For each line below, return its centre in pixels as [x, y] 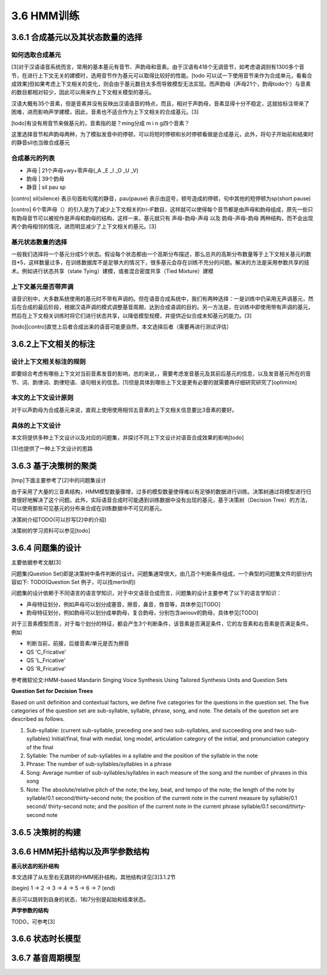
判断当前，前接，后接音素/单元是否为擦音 [78, 643]
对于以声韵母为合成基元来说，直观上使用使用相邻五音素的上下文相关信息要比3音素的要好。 [124, 410]
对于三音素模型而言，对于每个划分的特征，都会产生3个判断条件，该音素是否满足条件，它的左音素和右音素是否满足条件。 [161, 624]
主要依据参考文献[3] [36, 562]
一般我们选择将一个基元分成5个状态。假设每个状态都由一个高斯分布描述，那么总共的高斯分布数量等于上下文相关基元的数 [161, 254]
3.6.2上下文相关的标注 [53, 344]
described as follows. [38, 719]
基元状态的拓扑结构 [35, 866]
